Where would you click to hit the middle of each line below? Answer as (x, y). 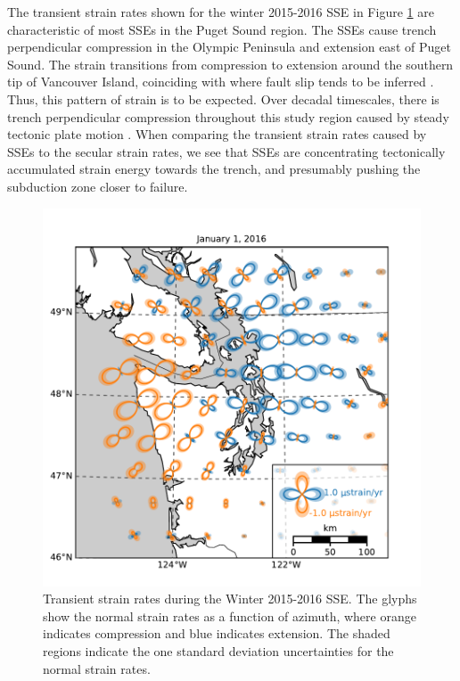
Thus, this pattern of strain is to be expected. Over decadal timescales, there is (223, 98)
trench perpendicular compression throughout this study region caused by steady (228, 116)
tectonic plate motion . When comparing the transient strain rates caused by (217, 134)
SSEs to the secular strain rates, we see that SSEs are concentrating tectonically (226, 151)
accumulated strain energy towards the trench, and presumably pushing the (214, 169)
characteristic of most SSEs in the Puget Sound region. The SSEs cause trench (222, 29)
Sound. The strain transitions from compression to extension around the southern (230, 64)
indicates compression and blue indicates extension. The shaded (217, 633)
